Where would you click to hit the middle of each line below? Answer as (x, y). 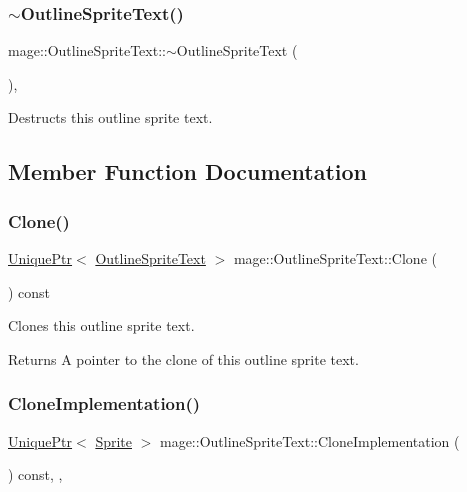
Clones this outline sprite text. (101, 325)
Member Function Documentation (188, 171)
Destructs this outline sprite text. (110, 117)
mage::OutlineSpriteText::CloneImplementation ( (309, 440)
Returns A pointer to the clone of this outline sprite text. (183, 358)
